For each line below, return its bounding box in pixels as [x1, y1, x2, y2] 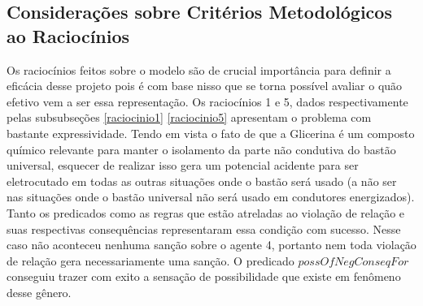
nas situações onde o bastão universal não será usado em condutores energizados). [7, 188, 415, 205]
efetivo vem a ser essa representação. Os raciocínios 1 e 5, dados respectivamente [7, 93, 408, 110]
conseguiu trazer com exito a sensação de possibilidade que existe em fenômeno [7, 268, 401, 285]
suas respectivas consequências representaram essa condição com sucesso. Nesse [7, 220, 401, 237]
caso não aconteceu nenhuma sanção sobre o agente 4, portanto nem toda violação [7, 236, 416, 253]
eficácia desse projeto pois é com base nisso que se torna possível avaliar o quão [7, 77, 403, 94]
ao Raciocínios [7, 23, 130, 48]
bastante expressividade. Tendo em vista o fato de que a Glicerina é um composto [7, 124, 415, 141]
